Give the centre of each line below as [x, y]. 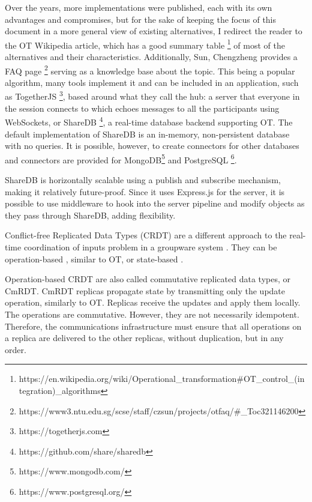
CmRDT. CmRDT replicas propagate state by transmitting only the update [145, 290]
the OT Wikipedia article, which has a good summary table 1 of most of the [145, 44]
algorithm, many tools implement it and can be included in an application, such [152, 82]
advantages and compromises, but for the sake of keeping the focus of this [141, 19]
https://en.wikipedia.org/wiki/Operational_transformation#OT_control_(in [162, 379]
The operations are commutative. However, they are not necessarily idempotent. [152, 314]
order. [16, 349]
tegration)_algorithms [60, 390]
